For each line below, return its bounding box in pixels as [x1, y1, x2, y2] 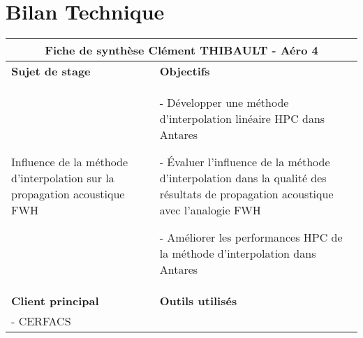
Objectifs [159, 63, 210, 80]
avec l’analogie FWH [159, 202, 261, 219]
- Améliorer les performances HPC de [159, 229, 343, 246]
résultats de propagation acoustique [159, 186, 334, 203]
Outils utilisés [159, 293, 237, 309]
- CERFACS [11, 313, 71, 330]
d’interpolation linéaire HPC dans [159, 110, 325, 127]
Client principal [11, 293, 99, 309]
